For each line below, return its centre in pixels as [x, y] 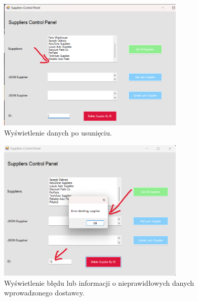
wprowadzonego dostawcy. [44, 293]
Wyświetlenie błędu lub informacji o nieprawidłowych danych [99, 282]
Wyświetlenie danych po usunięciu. [58, 132]
